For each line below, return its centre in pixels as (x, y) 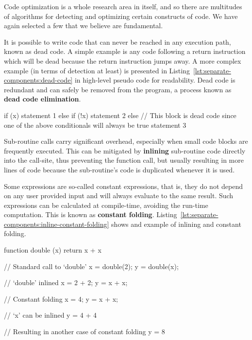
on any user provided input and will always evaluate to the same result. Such (119, 195)
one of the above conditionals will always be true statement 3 (95, 125)
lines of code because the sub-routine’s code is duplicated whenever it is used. (119, 169)
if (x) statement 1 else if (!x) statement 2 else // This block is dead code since (120, 115)
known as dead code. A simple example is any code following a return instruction (125, 51)
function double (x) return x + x (53, 250)
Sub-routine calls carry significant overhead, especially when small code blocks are (126, 141)
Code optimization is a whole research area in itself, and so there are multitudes (123, 6)
